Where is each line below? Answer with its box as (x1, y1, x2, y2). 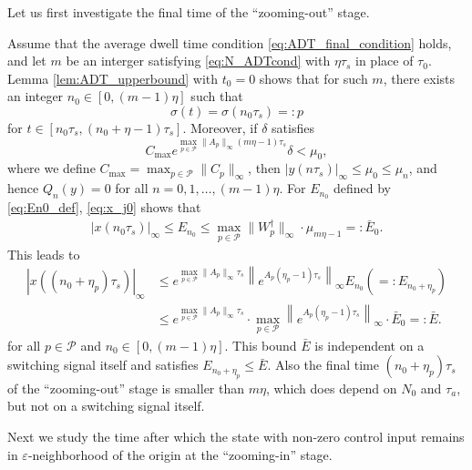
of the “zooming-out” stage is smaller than (7, 378, 245, 397)
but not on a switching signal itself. (7, 396, 205, 415)
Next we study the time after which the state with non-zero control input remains (7, 427, 465, 446)
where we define (7, 158, 96, 178)
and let (7, 51, 46, 70)
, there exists (383, 68, 455, 87)
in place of (355, 51, 414, 70)
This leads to (7, 244, 80, 263)
